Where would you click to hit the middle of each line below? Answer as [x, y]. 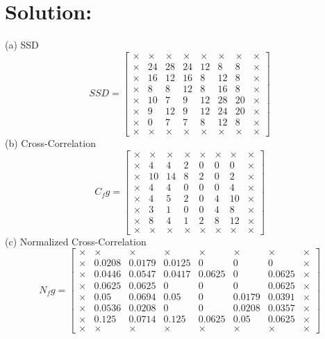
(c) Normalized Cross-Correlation [76, 241]
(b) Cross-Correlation [50, 142]
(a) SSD [22, 45]
